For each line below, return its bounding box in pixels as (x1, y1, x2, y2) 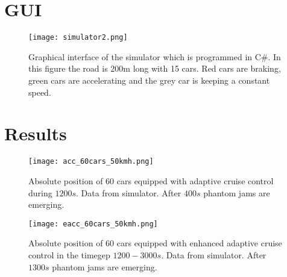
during (28, 186, 52, 199)
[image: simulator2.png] (28, 33, 128, 42)
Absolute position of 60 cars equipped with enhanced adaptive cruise (28, 237, 282, 249)
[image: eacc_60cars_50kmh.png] (28, 219, 158, 228)
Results (4, 121, 67, 146)
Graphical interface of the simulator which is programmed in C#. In (28, 50, 281, 63)
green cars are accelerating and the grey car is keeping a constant (28, 73, 270, 86)
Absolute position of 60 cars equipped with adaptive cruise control (28, 174, 274, 187)
